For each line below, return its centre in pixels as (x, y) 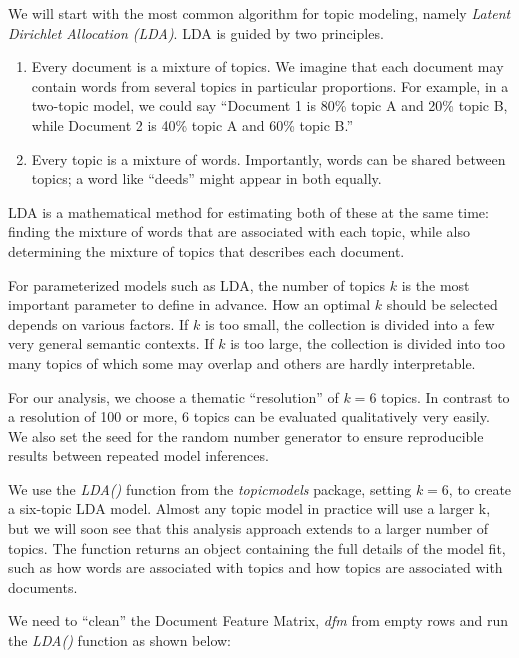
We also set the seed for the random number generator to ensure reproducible (246, 435)
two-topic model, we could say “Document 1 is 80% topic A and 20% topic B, (269, 105)
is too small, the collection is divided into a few (350, 323)
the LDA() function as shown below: (119, 640)
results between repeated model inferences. (138, 455)
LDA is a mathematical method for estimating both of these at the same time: (248, 211)
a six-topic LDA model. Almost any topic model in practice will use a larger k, (249, 508)
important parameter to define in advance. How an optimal (189, 304)
